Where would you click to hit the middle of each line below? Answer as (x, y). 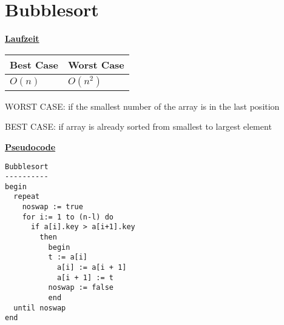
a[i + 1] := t (85, 277)
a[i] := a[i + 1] (92, 268)
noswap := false (81, 288)
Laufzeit (22, 39)
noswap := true (52, 207)
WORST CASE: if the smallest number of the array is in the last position (142, 106)
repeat (27, 197)
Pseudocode (30, 146)
